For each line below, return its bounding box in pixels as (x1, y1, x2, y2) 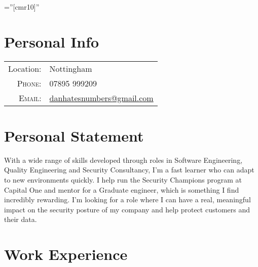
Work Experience (4, 244, 128, 264)
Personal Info (4, 31, 99, 52)
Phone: (17, 77, 42, 89)
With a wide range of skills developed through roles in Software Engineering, (4, 154, 243, 165)
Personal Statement (4, 125, 144, 146)
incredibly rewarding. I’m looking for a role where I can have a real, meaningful (4, 194, 251, 205)
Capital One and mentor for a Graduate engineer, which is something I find (4, 184, 239, 195)
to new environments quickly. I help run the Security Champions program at (4, 174, 242, 185)
